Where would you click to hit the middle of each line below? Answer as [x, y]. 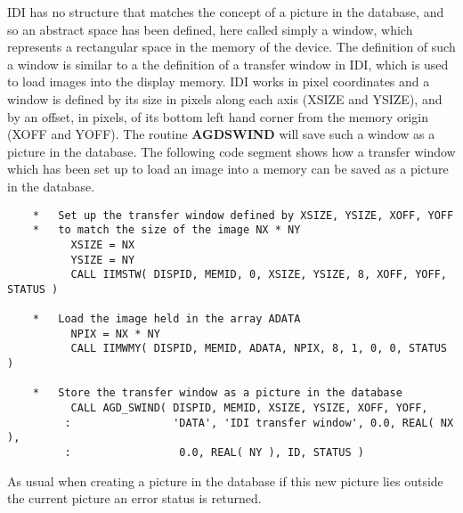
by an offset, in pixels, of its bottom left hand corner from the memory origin [218, 116]
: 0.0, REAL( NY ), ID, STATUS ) [214, 453]
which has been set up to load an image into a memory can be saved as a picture [228, 169]
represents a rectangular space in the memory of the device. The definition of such [231, 47]
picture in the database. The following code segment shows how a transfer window [231, 151]
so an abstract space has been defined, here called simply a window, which [210, 29]
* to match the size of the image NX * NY [167, 230]
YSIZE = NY [103, 260]
